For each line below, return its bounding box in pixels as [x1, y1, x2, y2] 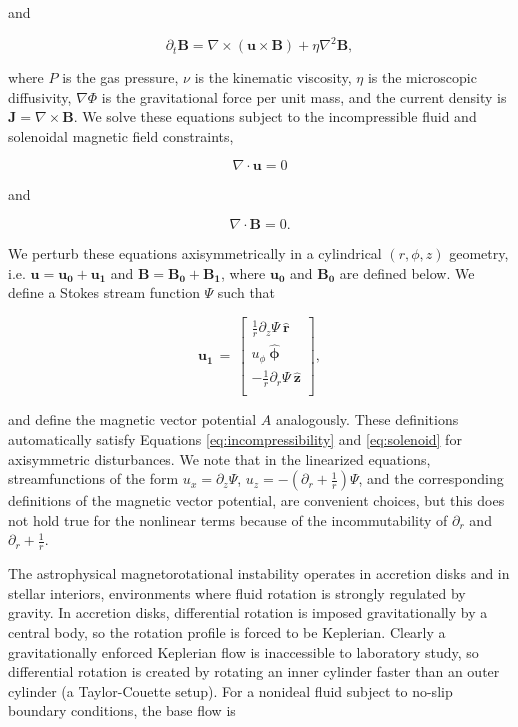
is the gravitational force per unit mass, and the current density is [101, 86, 507, 107]
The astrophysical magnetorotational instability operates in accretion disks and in [8, 563, 510, 584]
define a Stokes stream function [8, 282, 200, 303]
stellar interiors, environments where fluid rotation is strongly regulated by [8, 582, 466, 603]
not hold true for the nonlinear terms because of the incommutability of [8, 509, 448, 530]
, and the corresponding [358, 468, 504, 489]
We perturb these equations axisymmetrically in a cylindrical [8, 243, 382, 264]
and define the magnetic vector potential [8, 409, 257, 430]
